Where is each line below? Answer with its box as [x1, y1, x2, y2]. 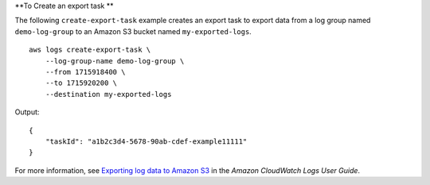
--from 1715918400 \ [45, 67, 126, 76]
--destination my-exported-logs [45, 90, 172, 98]
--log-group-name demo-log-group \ [45, 56, 185, 65]
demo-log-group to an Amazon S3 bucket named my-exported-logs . [14, 26, 252, 36]
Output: [14, 107, 40, 117]
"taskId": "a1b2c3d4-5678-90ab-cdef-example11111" [45, 137, 248, 146]
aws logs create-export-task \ [29, 45, 151, 55]
